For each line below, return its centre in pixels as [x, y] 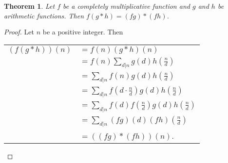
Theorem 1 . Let [29, 6]
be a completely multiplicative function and [126, 6]
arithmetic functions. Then [44, 15]
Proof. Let [19, 32]
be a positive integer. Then [83, 32]
